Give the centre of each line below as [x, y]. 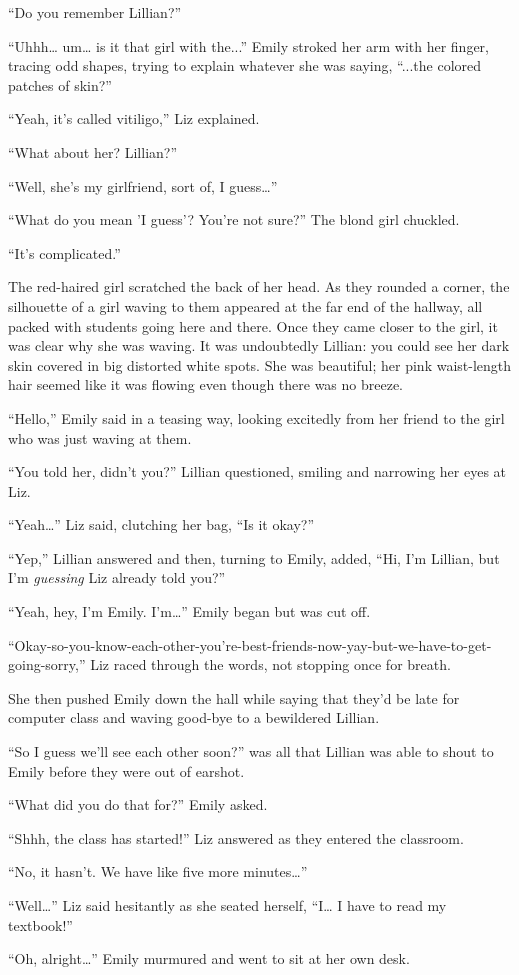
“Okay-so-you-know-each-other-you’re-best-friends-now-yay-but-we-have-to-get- [250, 644]
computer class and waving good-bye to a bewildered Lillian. [194, 717]
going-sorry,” [47, 664]
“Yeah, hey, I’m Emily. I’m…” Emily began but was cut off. [189, 611]
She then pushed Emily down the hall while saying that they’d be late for [234, 697]
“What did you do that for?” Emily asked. [138, 804]
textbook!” [40, 924]
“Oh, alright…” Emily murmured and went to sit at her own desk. [209, 958]
